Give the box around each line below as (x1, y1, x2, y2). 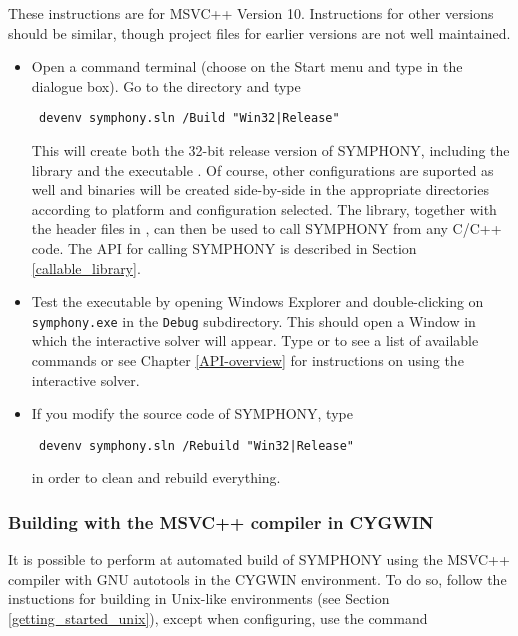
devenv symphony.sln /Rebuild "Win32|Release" (38, 438, 354, 453)
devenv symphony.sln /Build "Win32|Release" (38, 111, 340, 126)
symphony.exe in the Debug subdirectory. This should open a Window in (31, 310, 476, 331)
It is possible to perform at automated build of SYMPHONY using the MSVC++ (8, 549, 510, 570)
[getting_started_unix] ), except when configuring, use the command (8, 608, 428, 629)
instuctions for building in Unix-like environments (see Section (8, 588, 390, 609)
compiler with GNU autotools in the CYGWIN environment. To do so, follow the (8, 568, 507, 589)
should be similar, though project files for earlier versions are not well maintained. (8, 22, 511, 43)
